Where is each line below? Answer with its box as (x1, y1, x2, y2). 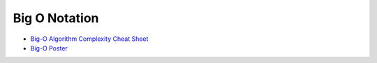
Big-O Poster (30, 44, 68, 52)
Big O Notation (13, 10, 99, 26)
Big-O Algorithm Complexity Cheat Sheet (30, 35, 149, 43)
